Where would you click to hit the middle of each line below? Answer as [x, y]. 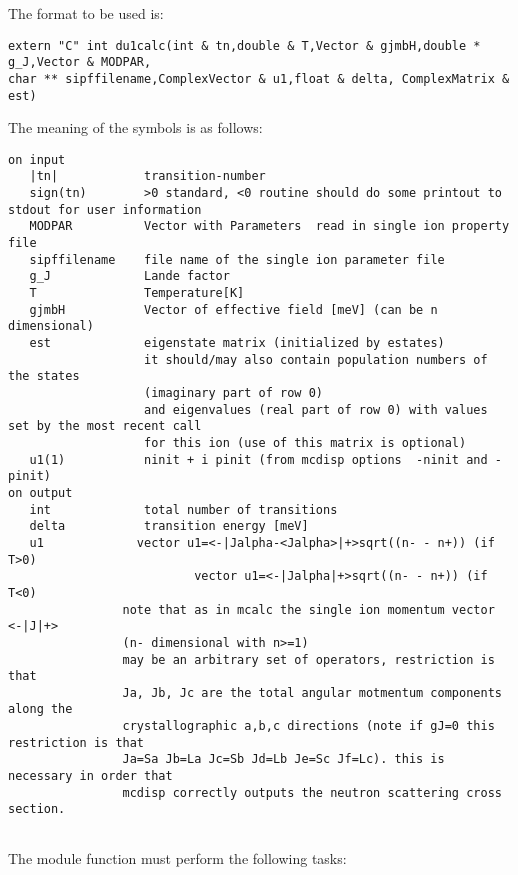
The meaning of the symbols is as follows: [135, 127]
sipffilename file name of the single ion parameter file [237, 259]
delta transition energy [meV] [169, 526]
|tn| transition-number [147, 176]
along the [40, 709]
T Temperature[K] [137, 293]
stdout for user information [105, 209]
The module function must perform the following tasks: [177, 857]
